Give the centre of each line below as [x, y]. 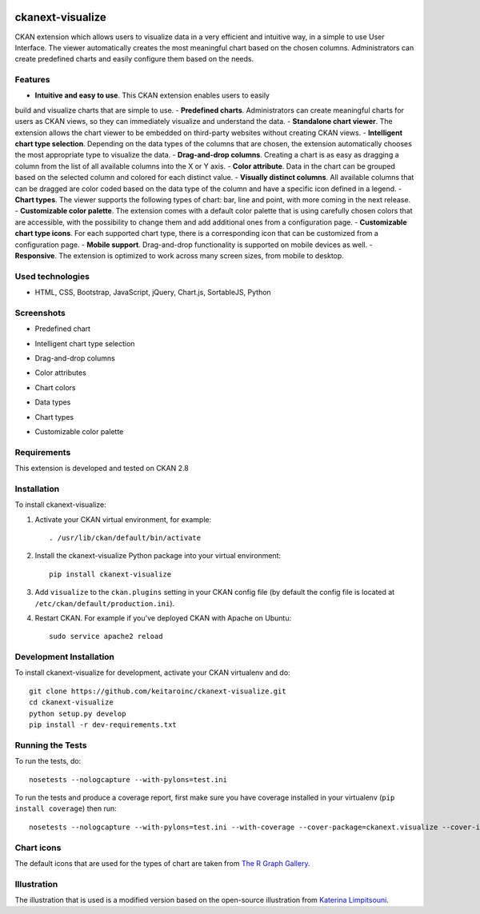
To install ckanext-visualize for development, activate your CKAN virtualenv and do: [153, 673]
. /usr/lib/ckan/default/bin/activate [125, 537]
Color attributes [61, 373]
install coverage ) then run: [66, 808]
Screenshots [40, 313]
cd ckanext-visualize [71, 702]
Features [32, 80]
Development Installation [65, 657]
